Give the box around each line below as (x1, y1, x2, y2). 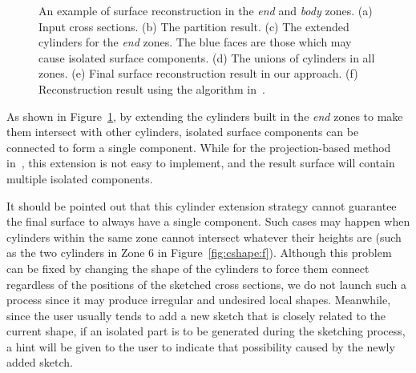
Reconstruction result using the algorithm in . (38, 80, 265, 97)
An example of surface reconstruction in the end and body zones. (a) (38, 2, 373, 18)
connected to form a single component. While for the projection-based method (6, 138, 391, 155)
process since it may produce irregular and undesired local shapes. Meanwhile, (6, 291, 391, 308)
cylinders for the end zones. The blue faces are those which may (38, 34, 352, 50)
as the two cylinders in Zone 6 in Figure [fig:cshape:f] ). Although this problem (6, 244, 392, 261)
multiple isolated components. (6, 170, 153, 186)
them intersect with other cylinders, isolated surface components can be (6, 123, 359, 140)
